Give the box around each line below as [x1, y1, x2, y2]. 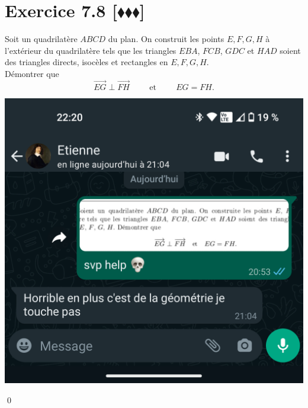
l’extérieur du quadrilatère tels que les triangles [5, 44, 177, 56]
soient [280, 44, 301, 56]
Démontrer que [5, 67, 59, 79]
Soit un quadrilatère [5, 33, 78, 45]
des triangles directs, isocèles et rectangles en [5, 56, 168, 68]
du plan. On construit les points [108, 33, 224, 45]
